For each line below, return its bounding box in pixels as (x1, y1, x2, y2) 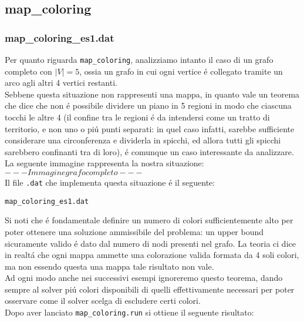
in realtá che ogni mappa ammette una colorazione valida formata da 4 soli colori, (5, 249, 299, 261)
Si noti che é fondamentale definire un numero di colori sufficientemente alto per (5, 214, 293, 226)
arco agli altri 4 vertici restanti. (5, 76, 117, 89)
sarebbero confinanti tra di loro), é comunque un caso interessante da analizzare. (5, 145, 294, 157)
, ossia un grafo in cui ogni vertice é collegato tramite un (79, 65, 283, 77)
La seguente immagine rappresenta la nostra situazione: (5, 157, 204, 169)
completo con (5, 65, 52, 77)
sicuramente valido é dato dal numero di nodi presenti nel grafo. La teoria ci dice (5, 237, 296, 249)
